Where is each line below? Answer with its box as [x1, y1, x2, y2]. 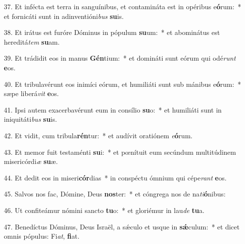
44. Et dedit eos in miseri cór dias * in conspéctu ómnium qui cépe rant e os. [4, 172, 227, 182]
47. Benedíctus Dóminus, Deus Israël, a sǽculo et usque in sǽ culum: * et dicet [4, 221, 240, 231]
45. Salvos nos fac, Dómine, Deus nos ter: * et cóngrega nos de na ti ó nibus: [4, 189, 226, 199]
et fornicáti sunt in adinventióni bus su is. [4, 11, 124, 21]
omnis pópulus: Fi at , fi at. [4, 231, 80, 241]
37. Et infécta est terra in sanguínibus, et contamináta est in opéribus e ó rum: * [4, 1, 242, 11]
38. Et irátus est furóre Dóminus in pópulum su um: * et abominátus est [4, 27, 220, 37]
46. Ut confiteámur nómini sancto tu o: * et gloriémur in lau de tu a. [4, 205, 205, 215]
